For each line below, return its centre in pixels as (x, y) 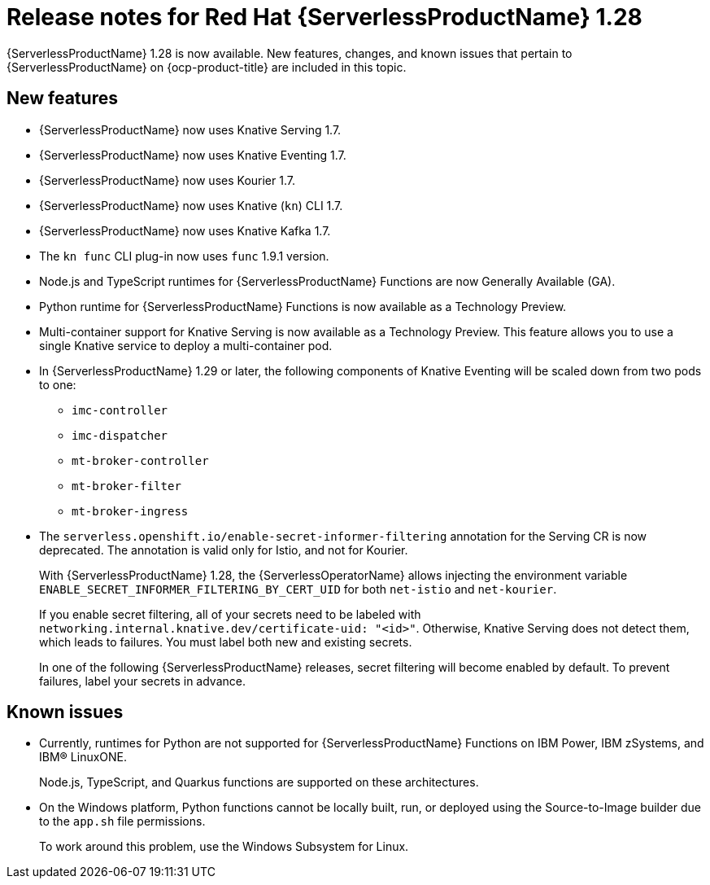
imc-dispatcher (120, 435)
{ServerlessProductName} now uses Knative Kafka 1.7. (185, 230)
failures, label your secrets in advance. (142, 681)
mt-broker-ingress (130, 511)
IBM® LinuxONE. (83, 757)
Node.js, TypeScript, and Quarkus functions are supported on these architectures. (259, 782)
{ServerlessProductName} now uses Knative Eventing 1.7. (193, 155)
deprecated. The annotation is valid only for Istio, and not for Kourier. (224, 550)
